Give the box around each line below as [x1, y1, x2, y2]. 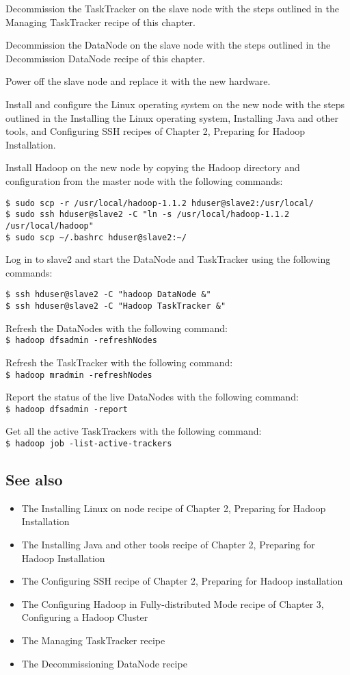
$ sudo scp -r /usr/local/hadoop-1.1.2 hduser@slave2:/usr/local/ [5, 198, 314, 208]
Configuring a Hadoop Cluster [21, 610, 148, 624]
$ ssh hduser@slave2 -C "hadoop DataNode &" [5, 290, 211, 300]
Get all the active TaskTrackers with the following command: [5, 424, 262, 438]
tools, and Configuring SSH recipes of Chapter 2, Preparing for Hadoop [5, 124, 306, 138]
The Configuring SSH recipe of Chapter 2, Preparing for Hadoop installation [21, 574, 343, 588]
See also [5, 469, 63, 490]
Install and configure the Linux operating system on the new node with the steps [5, 97, 345, 111]
